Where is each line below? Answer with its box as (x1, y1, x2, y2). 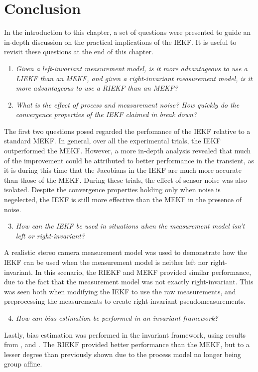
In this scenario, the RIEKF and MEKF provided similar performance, (35, 266, 252, 277)
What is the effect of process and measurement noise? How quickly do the (15, 99, 240, 110)
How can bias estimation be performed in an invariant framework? (15, 312, 218, 323)
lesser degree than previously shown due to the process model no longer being (4, 349, 241, 359)
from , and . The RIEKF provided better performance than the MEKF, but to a (4, 339, 250, 350)
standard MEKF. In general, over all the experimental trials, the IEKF (4, 135, 221, 146)
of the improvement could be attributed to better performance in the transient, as (4, 155, 255, 165)
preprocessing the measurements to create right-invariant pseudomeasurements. (4, 296, 246, 306)
